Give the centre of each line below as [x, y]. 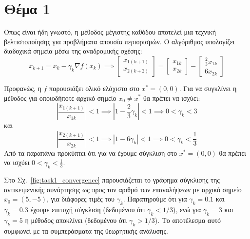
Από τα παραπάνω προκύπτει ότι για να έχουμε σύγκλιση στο [91, 153]
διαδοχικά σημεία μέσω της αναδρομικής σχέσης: [73, 51]
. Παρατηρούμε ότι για [155, 199]
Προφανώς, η [23, 88]
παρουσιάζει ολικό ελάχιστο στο [94, 88]
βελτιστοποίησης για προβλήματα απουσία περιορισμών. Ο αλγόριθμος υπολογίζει [119, 41]
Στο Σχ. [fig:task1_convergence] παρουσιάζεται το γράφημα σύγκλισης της [112, 180]
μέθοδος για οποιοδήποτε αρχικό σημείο [60, 98]
